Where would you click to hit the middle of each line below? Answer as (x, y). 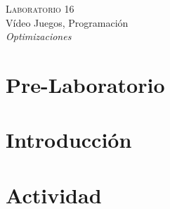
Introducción (69, 140)
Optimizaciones (39, 36)
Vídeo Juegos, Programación (67, 22)
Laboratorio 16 (40, 8)
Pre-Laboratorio (85, 84)
